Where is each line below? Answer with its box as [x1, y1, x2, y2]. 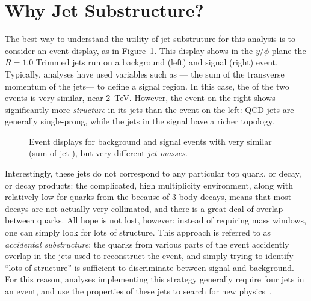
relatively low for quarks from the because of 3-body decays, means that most [5, 190, 292, 203]
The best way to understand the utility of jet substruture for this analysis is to [5, 32, 296, 45]
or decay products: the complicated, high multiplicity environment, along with [5, 178, 293, 191]
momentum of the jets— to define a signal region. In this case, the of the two [5, 79, 289, 92]
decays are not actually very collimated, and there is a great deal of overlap [5, 202, 283, 214]
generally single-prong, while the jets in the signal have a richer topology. [5, 115, 275, 127]
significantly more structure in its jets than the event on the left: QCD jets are [5, 103, 294, 115]
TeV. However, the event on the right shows [114, 91, 276, 104]
